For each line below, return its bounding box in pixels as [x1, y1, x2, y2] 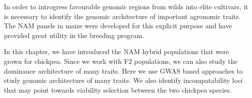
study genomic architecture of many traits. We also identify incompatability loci [4, 75, 243, 85]
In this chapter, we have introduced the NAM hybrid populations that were [4, 46, 229, 57]
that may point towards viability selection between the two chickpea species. [4, 84, 232, 95]
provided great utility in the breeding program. [4, 30, 144, 40]
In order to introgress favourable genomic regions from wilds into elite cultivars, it [4, 1, 248, 11]
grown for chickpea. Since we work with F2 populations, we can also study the [4, 56, 238, 66]
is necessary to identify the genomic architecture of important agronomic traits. [4, 11, 241, 21]
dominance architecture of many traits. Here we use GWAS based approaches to [4, 65, 243, 76]
